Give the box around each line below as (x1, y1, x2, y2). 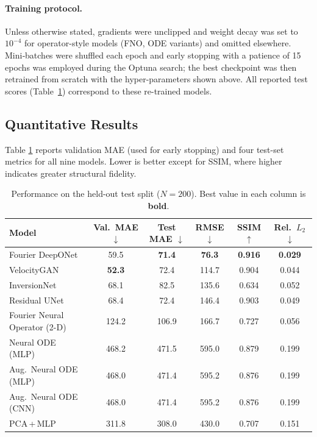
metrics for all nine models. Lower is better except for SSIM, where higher (5, 155, 282, 168)
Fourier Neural (9, 308, 64, 321)
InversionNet (9, 278, 57, 291)
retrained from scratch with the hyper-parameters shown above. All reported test (5, 73, 308, 85)
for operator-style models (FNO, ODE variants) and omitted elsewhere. (24, 37, 291, 49)
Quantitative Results (5, 114, 138, 133)
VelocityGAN (9, 263, 59, 275)
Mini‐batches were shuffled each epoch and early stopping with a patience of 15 (5, 48, 301, 61)
